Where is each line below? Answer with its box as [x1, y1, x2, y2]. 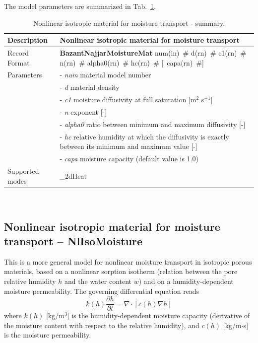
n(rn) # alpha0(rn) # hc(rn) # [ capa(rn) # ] [60, 57, 204, 68]
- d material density [60, 82, 120, 92]
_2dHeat [60, 170, 87, 181]
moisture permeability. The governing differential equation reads [4, 285, 199, 296]
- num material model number [60, 69, 151, 80]
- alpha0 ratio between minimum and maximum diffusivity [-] [60, 119, 246, 129]
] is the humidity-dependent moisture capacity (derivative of [67, 310, 250, 321]
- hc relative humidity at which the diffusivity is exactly [60, 131, 229, 141]
